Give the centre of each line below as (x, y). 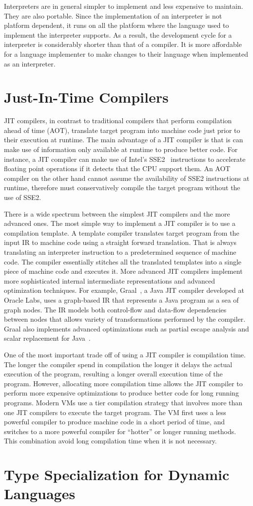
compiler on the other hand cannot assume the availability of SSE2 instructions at (127, 178)
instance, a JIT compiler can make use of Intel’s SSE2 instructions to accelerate (125, 159)
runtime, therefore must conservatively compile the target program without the (122, 187)
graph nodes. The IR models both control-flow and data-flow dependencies (115, 309)
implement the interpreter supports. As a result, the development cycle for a (118, 34)
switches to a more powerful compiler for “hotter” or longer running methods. (120, 431)
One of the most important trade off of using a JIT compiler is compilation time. (125, 354)
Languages (40, 494)
